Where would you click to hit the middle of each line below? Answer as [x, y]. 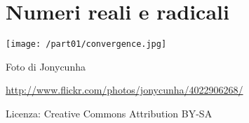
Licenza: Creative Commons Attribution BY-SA [109, 113]
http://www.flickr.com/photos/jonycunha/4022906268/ [124, 90]
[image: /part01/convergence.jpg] [86, 44]
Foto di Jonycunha [46, 66]
